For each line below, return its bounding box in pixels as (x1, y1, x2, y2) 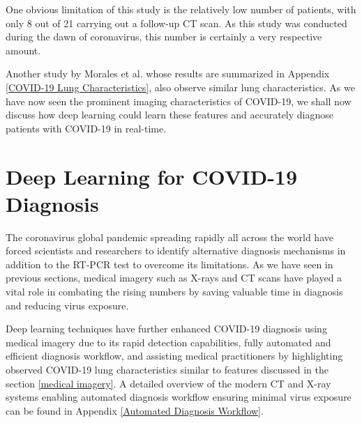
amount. (6, 43, 41, 57)
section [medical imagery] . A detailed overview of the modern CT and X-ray (6, 376, 331, 390)
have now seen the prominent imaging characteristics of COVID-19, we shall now (6, 93, 352, 108)
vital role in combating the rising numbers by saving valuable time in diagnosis (6, 284, 343, 299)
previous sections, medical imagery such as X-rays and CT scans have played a (6, 270, 342, 285)
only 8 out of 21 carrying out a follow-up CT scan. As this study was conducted (6, 15, 347, 30)
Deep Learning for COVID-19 (6, 162, 298, 190)
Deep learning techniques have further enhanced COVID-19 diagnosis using (6, 321, 327, 336)
